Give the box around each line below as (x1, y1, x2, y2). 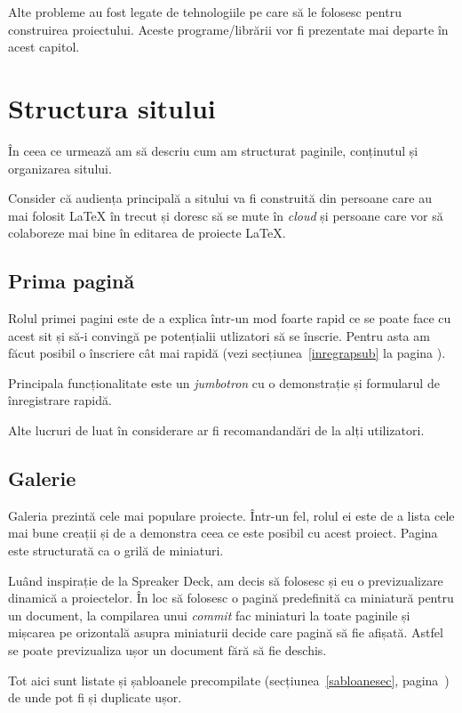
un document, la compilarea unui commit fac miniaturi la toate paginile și (8, 605, 410, 624)
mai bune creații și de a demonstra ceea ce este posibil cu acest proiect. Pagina (8, 523, 438, 542)
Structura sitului (8, 89, 216, 126)
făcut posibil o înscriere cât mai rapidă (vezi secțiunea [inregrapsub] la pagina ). (8, 344, 446, 362)
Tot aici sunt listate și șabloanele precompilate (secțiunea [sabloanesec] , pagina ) (8, 670, 450, 689)
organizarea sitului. (8, 158, 112, 177)
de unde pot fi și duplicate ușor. (8, 688, 182, 707)
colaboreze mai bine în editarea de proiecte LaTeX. (8, 223, 286, 242)
